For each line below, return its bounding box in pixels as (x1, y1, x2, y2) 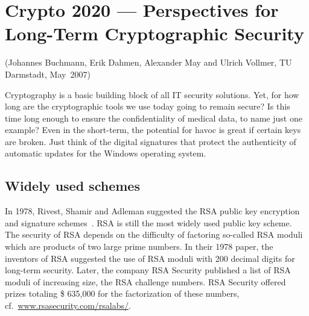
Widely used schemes (5, 176, 140, 195)
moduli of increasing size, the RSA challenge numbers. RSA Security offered (5, 275, 286, 288)
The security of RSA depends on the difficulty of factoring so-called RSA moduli (5, 228, 303, 241)
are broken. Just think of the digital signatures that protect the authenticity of (5, 135, 296, 147)
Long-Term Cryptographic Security (5, 21, 304, 46)
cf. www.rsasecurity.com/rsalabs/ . (5, 299, 131, 312)
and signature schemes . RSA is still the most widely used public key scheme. (5, 216, 292, 229)
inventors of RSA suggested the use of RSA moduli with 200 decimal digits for (5, 252, 295, 264)
